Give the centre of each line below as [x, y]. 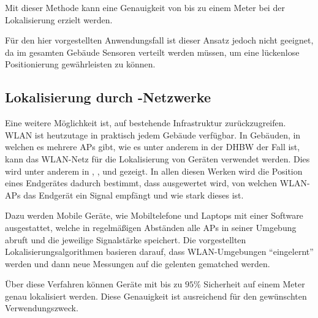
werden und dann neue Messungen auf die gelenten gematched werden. [138, 263]
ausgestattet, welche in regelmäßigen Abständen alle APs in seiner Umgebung [151, 227]
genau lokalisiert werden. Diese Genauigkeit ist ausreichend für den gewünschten [156, 296]
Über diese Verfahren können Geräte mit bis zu [94, 284]
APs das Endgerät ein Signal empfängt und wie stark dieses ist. [124, 195]
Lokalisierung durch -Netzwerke [108, 97]
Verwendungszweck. [42, 308]
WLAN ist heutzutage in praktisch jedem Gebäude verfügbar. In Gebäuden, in [153, 134]
